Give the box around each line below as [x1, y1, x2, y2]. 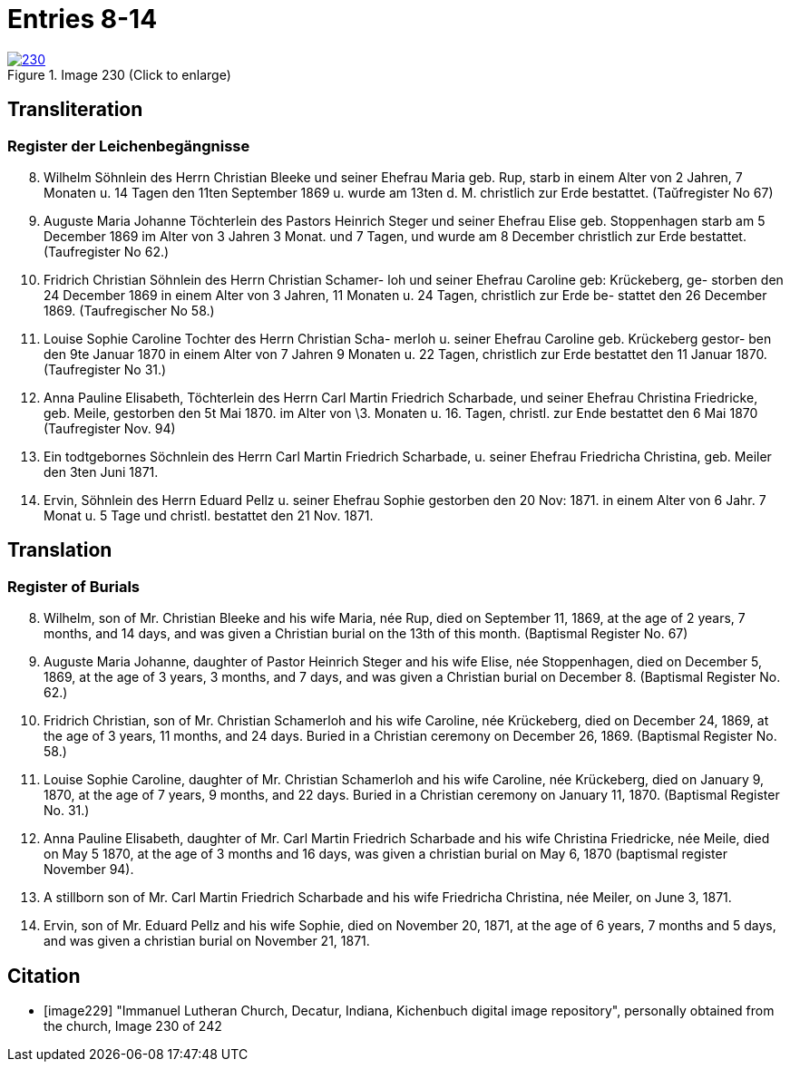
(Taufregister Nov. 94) [44, 420, 176, 436]
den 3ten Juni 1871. [44, 463, 159, 480]
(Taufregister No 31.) [44, 361, 167, 377]
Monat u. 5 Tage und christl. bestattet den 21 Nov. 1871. [44, 507, 374, 523]
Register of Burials [7, 577, 141, 596]
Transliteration [7, 98, 143, 121]
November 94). [44, 861, 134, 878]
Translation [7, 539, 112, 562]
